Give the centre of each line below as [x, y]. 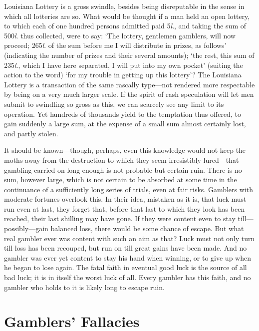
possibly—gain [26, 228]
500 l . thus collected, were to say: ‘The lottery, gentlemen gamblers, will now [120, 35]
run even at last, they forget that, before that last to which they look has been [125, 208]
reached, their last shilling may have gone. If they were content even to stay [120, 218]
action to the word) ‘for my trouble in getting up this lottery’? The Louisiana [123, 75]
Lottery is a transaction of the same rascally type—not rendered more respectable [129, 84]
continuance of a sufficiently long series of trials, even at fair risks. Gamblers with [129, 189]
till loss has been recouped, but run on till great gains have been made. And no [126, 248]
